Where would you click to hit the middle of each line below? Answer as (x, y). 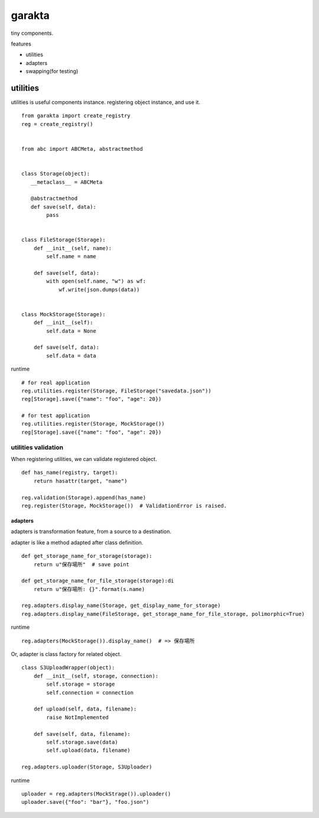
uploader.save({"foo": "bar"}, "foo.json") (85, 802)
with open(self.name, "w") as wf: (96, 281)
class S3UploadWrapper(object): (68, 668)
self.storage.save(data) (82, 742)
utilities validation (37, 447)
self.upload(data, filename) (89, 750)
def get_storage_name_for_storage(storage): (87, 556)
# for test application (56, 416)
